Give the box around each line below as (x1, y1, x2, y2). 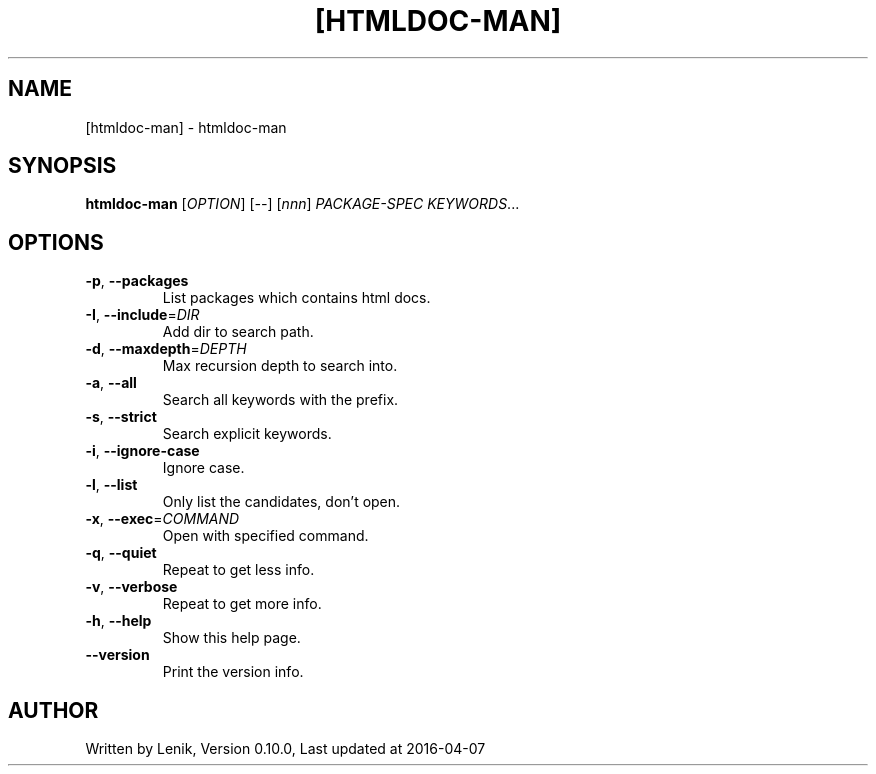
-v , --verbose (85, 578, 178, 596)
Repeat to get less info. (162, 561, 315, 579)
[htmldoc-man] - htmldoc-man (85, 118, 287, 136)
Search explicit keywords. (162, 425, 332, 443)
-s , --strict (85, 408, 157, 426)
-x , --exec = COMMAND (85, 510, 240, 528)
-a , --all (85, 374, 137, 392)
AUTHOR (8, 697, 99, 723)
